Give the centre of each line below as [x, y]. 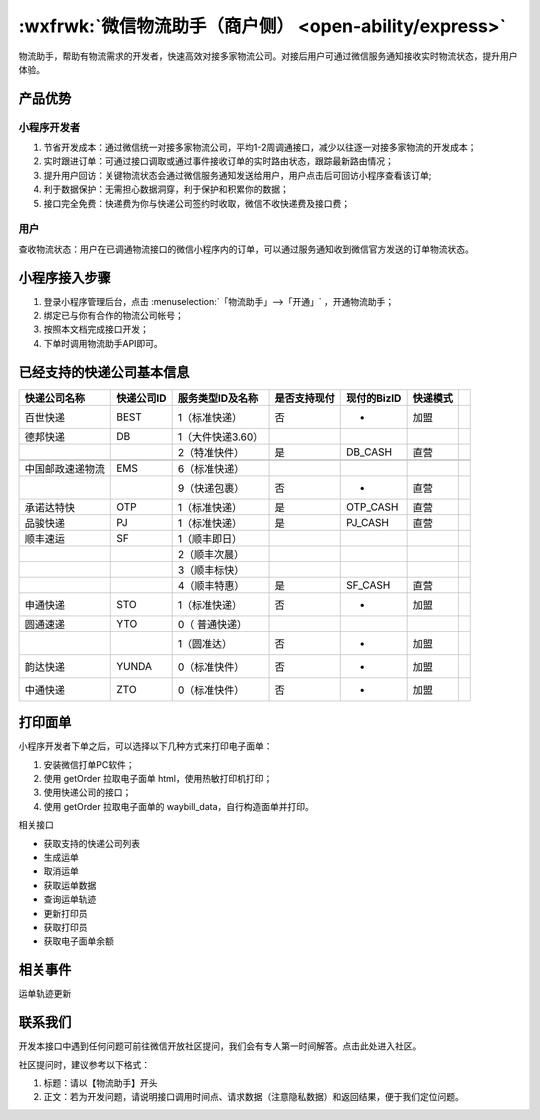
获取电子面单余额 [78, 941]
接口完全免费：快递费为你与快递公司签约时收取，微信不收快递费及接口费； [196, 203]
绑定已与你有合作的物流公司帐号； [113, 316]
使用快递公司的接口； [87, 792]
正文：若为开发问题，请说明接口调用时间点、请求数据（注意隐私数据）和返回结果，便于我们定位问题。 [253, 1097]
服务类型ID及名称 [218, 398]
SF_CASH [368, 585]
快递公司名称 [54, 398]
